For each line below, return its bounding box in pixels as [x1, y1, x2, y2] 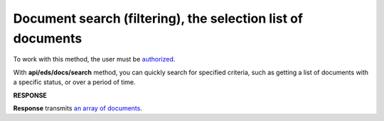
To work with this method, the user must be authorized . [13, 55, 176, 64]
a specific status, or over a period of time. [13, 78, 136, 86]
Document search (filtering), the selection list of [13, 11, 304, 26]
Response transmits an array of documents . [13, 103, 142, 113]
